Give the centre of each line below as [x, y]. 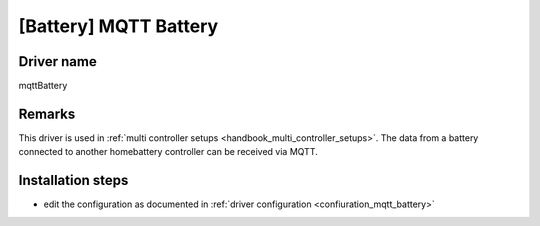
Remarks [47, 113]
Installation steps [73, 180]
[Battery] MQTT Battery [118, 26]
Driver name [57, 61]
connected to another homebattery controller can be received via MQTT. [168, 152]
